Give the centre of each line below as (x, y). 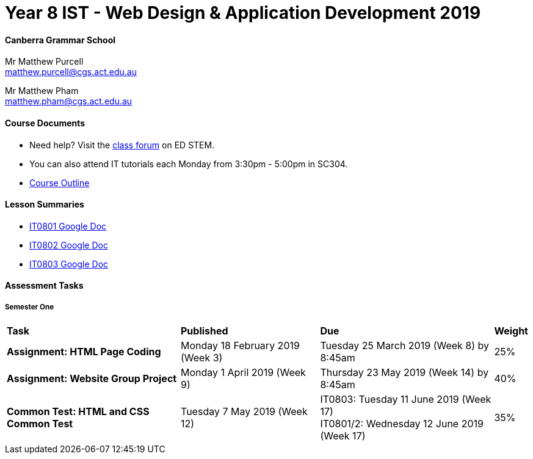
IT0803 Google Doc (69, 264)
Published (205, 331)
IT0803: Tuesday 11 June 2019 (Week (406, 399)
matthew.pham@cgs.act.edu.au (69, 101)
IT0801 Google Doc (68, 226)
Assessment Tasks (44, 286)
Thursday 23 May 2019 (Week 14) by (404, 373)
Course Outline (60, 183)
